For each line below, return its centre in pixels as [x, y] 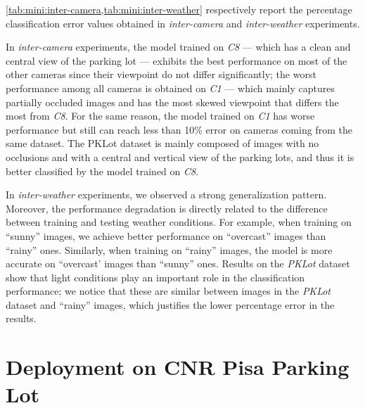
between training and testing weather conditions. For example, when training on [179, 222]
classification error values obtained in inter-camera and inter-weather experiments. [183, 23]
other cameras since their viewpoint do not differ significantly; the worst [161, 74]
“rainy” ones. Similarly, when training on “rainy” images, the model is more [169, 249]
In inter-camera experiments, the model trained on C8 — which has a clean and [178, 47]
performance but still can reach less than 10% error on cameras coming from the [179, 129]
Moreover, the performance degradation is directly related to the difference [167, 208]
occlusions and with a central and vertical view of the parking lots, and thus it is [180, 157]
